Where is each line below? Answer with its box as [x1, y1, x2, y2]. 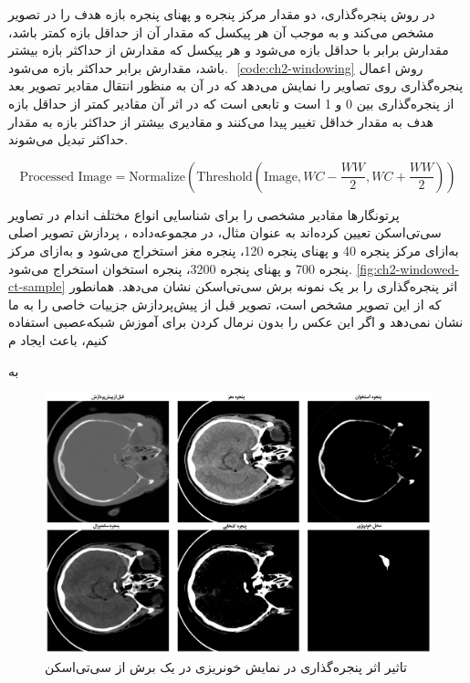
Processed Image [19, 170, 112, 184]
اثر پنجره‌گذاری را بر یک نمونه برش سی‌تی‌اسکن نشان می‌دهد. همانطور [68, 277, 458, 296]
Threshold [196, 170, 253, 184]
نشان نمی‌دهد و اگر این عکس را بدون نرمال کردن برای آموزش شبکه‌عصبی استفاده [8, 312, 464, 331]
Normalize [129, 170, 186, 184]
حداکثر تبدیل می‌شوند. [8, 130, 129, 149]
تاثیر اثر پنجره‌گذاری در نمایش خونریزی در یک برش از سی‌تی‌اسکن [45, 657, 407, 677]
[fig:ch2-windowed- [356, 258, 459, 278]
